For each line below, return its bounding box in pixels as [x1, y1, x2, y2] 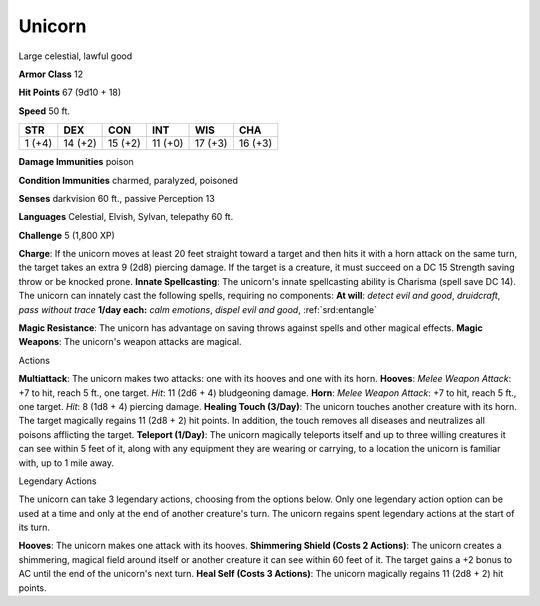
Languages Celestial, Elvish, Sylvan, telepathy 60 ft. [18, 211, 234, 223]
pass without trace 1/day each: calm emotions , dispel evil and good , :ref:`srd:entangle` [18, 303, 378, 315]
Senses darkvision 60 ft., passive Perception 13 [18, 192, 215, 204]
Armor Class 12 [18, 68, 84, 80]
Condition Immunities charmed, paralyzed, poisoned [18, 174, 239, 186]
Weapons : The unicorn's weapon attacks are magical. [18, 336, 242, 348]
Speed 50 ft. [18, 105, 70, 117]
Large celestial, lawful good [18, 50, 133, 62]
